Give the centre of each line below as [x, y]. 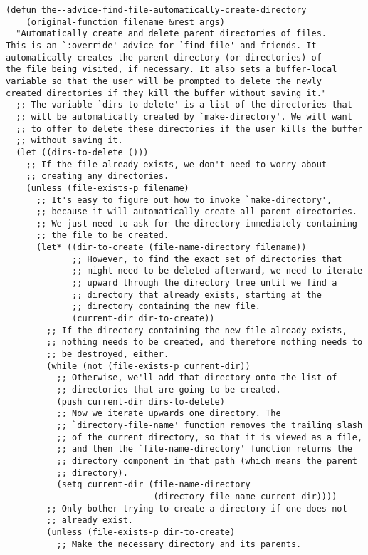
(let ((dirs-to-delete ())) [82, 152]
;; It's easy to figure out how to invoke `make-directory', [184, 200]
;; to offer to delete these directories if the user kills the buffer [189, 129]
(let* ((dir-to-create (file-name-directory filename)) [171, 248]
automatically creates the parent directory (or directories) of [164, 57]
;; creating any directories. [98, 176]
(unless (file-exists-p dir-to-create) [141, 532]
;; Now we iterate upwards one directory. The [169, 414]
